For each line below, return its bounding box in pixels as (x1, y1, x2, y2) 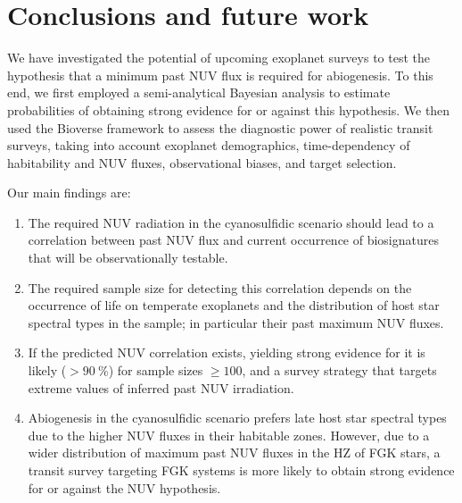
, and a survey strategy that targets (242, 361, 437, 380)
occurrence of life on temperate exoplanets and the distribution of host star (28, 296, 440, 314)
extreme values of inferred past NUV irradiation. (28, 378, 294, 397)
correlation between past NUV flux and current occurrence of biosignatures (28, 231, 439, 249)
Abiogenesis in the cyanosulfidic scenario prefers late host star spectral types (28, 408, 447, 427)
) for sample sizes (108, 361, 203, 380)
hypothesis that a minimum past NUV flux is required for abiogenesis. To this (7, 65, 433, 84)
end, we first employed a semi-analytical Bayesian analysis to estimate (7, 83, 391, 102)
